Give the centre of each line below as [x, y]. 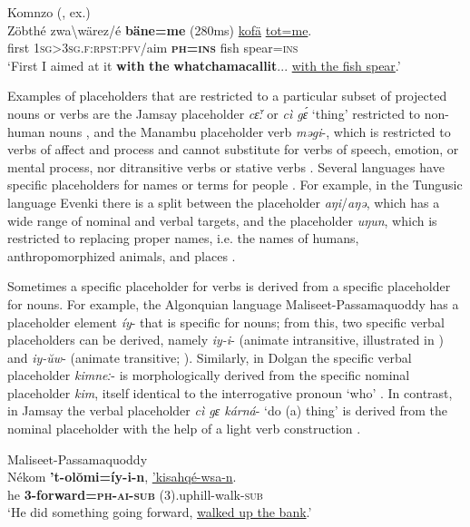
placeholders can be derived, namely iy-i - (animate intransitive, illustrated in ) [225, 340]
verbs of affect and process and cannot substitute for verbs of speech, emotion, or [233, 149]
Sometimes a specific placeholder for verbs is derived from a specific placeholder [229, 286]
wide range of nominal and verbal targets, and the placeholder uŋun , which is [222, 220]
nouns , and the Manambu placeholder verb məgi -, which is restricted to [250, 131]
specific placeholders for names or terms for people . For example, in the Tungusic [235, 185]
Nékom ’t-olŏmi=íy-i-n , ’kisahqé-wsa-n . [122, 477]
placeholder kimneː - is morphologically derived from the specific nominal [209, 375]
